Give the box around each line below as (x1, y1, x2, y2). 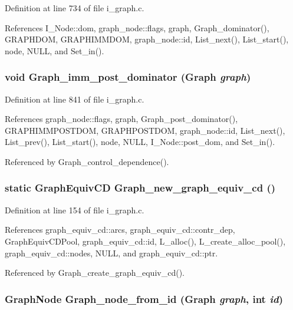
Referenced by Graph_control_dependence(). (5, 155, 169, 167)
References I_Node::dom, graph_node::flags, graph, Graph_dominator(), (5, 21, 269, 34)
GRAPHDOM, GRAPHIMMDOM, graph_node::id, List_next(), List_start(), (5, 33, 289, 45)
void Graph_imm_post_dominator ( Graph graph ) (5, 70, 251, 84)
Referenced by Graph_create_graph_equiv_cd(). (5, 266, 185, 279)
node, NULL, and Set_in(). (5, 44, 104, 57)
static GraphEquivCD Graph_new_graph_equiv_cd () (5, 180, 276, 195)
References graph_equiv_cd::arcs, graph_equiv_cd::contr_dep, (5, 223, 235, 236)
